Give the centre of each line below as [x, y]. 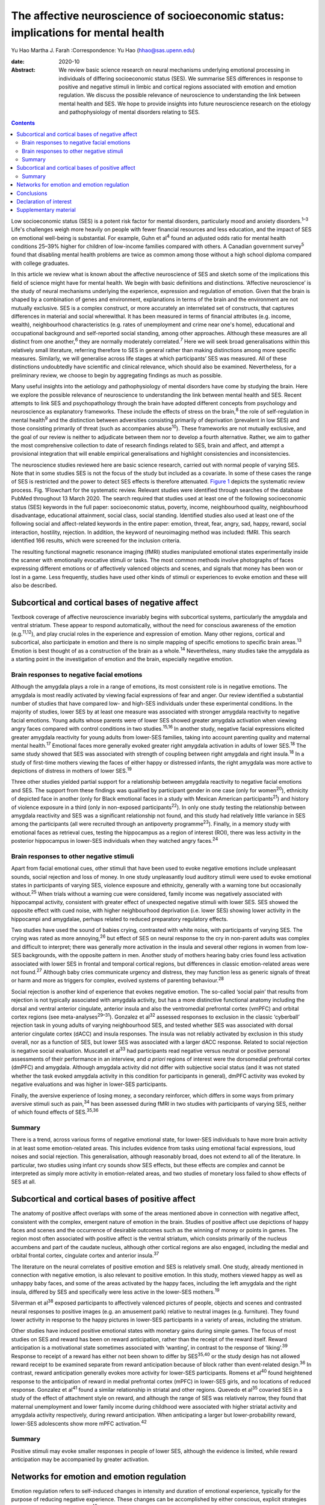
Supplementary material [46, 210]
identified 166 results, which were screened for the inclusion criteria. [96, 541]
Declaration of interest [44, 201]
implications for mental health [88, 33]
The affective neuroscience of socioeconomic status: [148, 16]
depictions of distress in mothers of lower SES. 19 [71, 771]
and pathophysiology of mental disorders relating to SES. [129, 112]
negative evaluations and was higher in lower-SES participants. [89, 1084]
